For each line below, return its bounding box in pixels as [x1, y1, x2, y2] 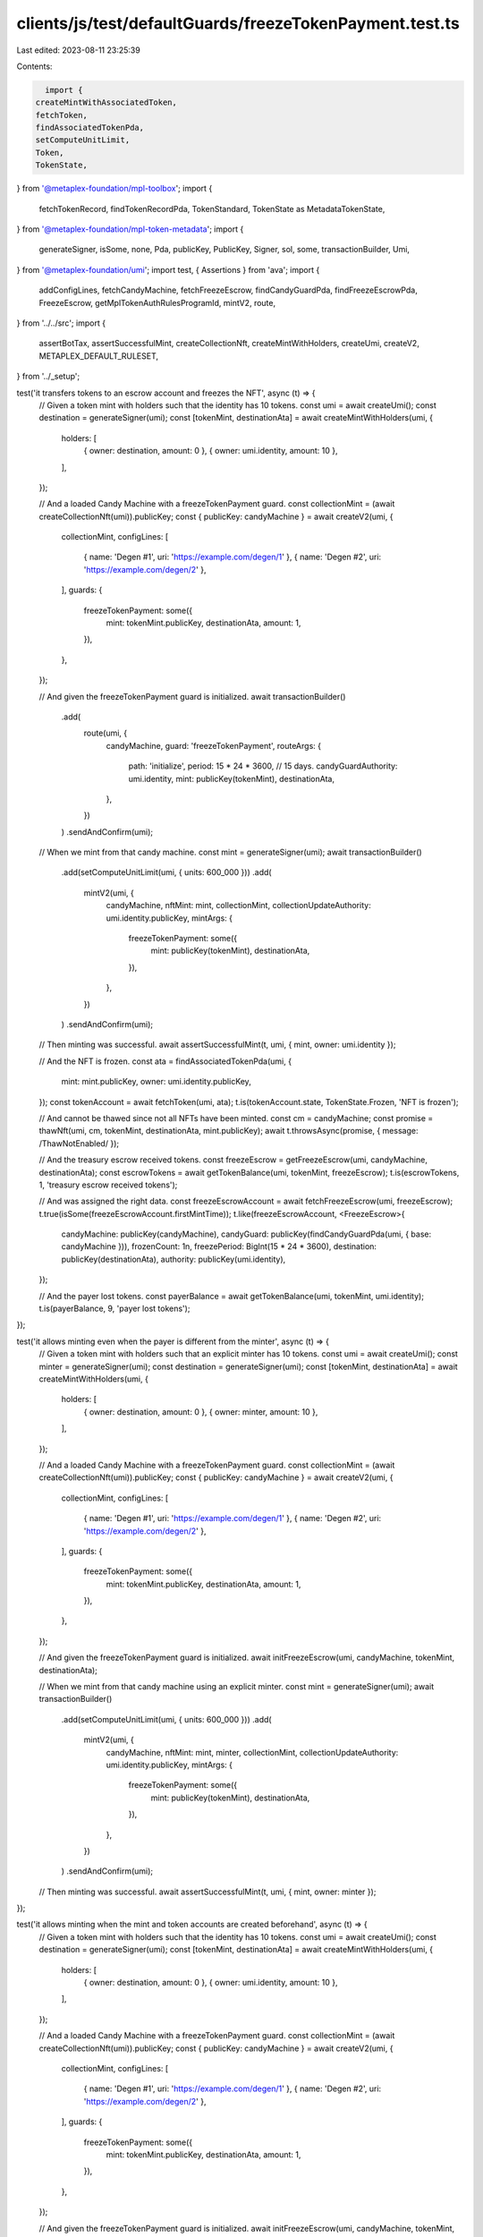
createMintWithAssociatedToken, [35, 98, 178, 107]
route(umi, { [83, 727, 128, 738]
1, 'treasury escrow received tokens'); [38, 1179, 178, 1190]
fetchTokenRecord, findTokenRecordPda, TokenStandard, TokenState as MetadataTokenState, [38, 203, 386, 214]
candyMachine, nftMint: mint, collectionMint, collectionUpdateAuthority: [106, 900, 371, 911]
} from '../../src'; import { [16, 318, 106, 328]
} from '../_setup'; [16, 371, 80, 382]
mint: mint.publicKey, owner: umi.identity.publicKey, [61, 1076, 252, 1087]
